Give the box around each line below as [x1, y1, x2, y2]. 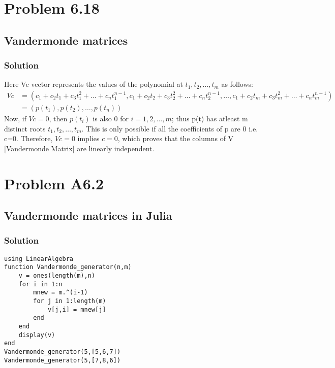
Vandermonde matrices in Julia [4, 208, 172, 223]
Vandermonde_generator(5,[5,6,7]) [4, 348, 121, 355]
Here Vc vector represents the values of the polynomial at [4, 79, 183, 89]
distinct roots [4, 123, 46, 133]
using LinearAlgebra [4, 255, 74, 262]
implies [77, 133, 100, 144]
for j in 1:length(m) [33, 297, 106, 305]
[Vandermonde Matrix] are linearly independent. [4, 143, 155, 153]
